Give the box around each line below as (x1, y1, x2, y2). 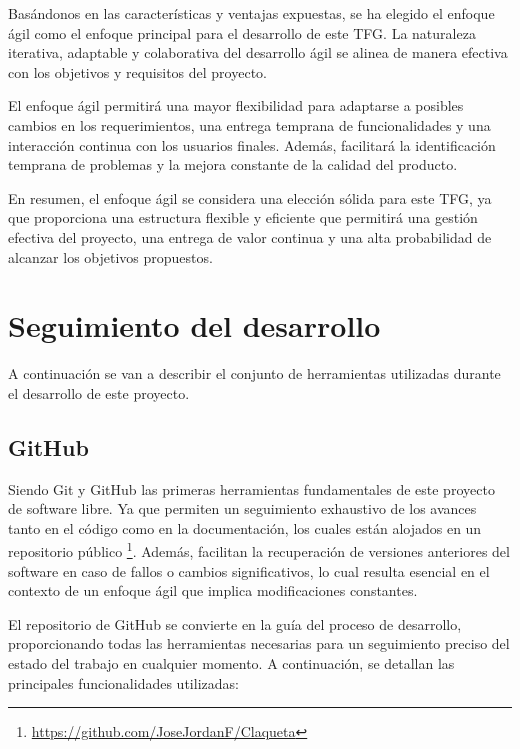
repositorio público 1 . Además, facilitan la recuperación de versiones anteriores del (8, 538, 510, 562)
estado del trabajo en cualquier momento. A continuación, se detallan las (8, 653, 455, 674)
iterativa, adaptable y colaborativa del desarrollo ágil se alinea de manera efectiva (8, 42, 508, 63)
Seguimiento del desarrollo (8, 305, 381, 346)
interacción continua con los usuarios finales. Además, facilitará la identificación (8, 134, 496, 155)
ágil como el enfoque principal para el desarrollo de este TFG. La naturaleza (8, 22, 476, 43)
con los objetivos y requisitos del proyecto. (8, 61, 267, 82)
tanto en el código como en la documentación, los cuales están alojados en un (8, 517, 482, 538)
